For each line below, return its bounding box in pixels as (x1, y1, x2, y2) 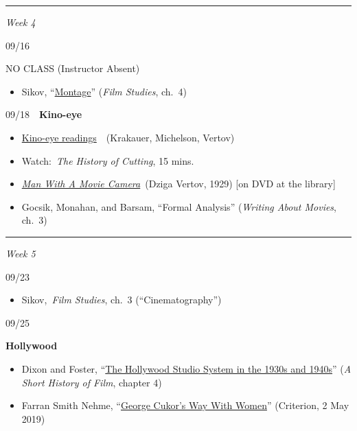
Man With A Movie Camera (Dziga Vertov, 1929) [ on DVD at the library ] (21, 176, 336, 191)
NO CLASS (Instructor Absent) (5, 61, 140, 75)
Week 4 (5, 15, 36, 29)
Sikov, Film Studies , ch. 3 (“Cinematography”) (21, 292, 222, 307)
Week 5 (5, 246, 36, 260)
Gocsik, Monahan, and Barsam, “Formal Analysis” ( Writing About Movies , (21, 199, 337, 213)
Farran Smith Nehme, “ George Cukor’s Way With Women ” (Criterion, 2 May (21, 398, 349, 412)
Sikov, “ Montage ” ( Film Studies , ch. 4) (21, 84, 187, 98)
